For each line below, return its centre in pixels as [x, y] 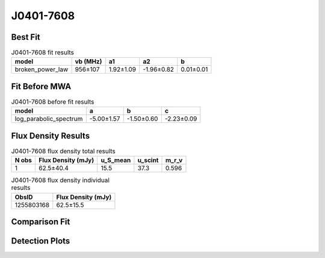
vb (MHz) [88, 61]
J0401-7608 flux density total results [63, 151]
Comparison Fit [41, 222]
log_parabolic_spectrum [49, 119]
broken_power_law [42, 69]
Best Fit [26, 37]
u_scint [148, 160]
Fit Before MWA [41, 87]
